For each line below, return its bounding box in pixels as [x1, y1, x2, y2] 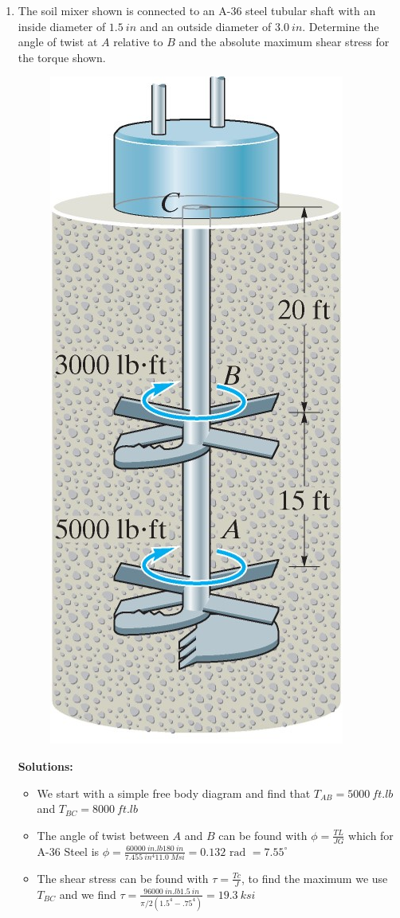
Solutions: [18, 757, 73, 774]
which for [348, 826, 394, 843]
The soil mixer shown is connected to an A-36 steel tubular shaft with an [18, 2, 376, 18]
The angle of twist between [37, 826, 169, 843]
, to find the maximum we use [241, 869, 388, 886]
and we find [59, 885, 116, 902]
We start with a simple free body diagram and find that [37, 784, 311, 801]
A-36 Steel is [37, 842, 100, 859]
